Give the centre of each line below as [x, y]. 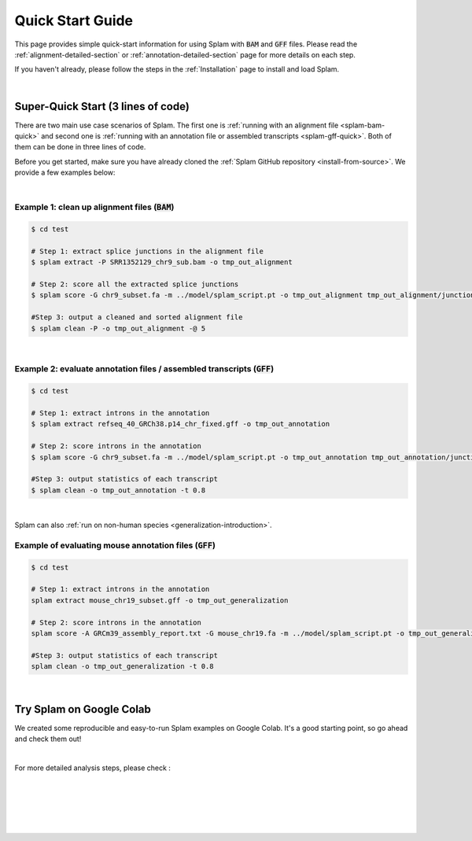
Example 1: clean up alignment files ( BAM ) [94, 207]
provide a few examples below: [65, 172]
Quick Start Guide [74, 20]
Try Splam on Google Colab [83, 709]
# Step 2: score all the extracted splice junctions [135, 284]
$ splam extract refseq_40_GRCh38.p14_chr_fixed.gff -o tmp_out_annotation [181, 424]
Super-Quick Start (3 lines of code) [102, 106]
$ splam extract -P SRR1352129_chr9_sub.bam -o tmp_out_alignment [162, 262]
